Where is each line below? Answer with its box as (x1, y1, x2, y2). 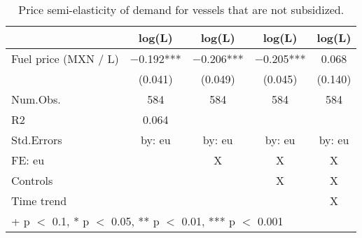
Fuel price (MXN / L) (11, 50, 119, 66)
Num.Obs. (11, 91, 61, 107)
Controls (11, 172, 53, 188)
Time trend (11, 192, 67, 209)
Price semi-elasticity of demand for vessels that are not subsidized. (18, 1, 344, 17)
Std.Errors (11, 132, 62, 148)
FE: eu (11, 152, 45, 168)
